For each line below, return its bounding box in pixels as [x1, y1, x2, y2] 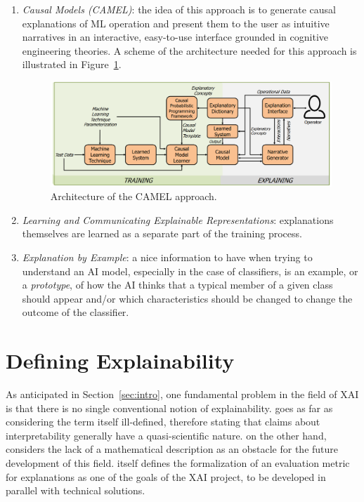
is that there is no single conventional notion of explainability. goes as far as [6, 400, 333, 415]
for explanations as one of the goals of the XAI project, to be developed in [6, 469, 326, 484]
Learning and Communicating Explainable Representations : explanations [22, 212, 334, 227]
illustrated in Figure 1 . [22, 57, 122, 72]
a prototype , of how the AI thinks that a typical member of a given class [22, 277, 333, 292]
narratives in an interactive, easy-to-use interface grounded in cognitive [22, 29, 328, 44]
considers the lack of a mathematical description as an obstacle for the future [6, 442, 339, 456]
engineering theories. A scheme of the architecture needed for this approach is [22, 43, 357, 58]
